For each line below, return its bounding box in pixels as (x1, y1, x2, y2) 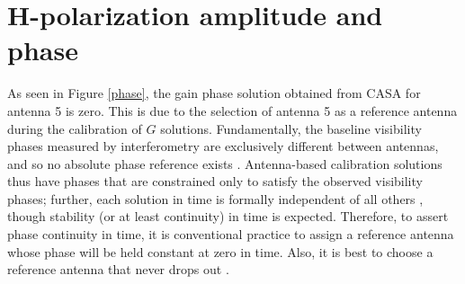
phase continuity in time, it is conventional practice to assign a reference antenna (7, 225, 454, 244)
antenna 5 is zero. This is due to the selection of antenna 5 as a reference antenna (7, 101, 458, 120)
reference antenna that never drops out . (7, 260, 229, 279)
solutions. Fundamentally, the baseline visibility (160, 119, 422, 138)
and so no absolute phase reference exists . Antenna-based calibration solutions (7, 154, 443, 173)
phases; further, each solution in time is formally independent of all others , (7, 189, 424, 208)
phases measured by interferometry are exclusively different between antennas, (7, 137, 439, 155)
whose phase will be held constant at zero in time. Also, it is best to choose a (7, 242, 434, 261)
